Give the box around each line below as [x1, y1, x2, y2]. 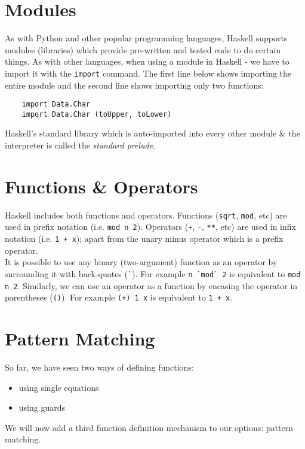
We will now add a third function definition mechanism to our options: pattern [5, 421, 293, 433]
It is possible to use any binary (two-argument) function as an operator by [5, 256, 278, 268]
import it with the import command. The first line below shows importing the [5, 66, 292, 79]
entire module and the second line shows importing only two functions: [5, 78, 264, 91]
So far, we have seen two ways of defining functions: [5, 361, 194, 374]
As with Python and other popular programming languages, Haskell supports [5, 32, 288, 44]
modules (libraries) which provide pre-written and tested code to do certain [5, 43, 281, 56]
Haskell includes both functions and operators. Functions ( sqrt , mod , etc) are [5, 208, 287, 221]
